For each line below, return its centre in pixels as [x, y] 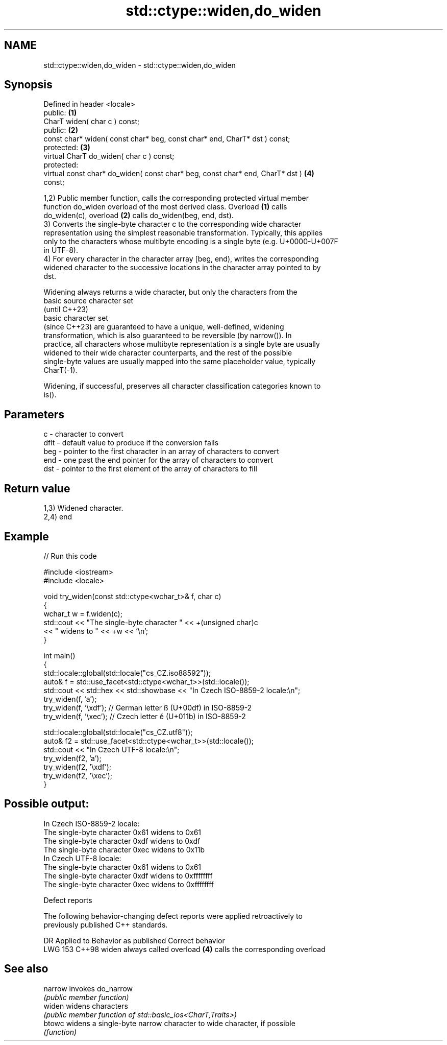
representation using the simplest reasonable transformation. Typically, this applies [183, 233]
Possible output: [47, 804]
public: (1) [60, 113]
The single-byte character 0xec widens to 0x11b [124, 849]
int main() [59, 655]
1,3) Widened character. [83, 508]
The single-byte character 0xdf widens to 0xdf [122, 841]
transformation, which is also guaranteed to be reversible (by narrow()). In [168, 336]
